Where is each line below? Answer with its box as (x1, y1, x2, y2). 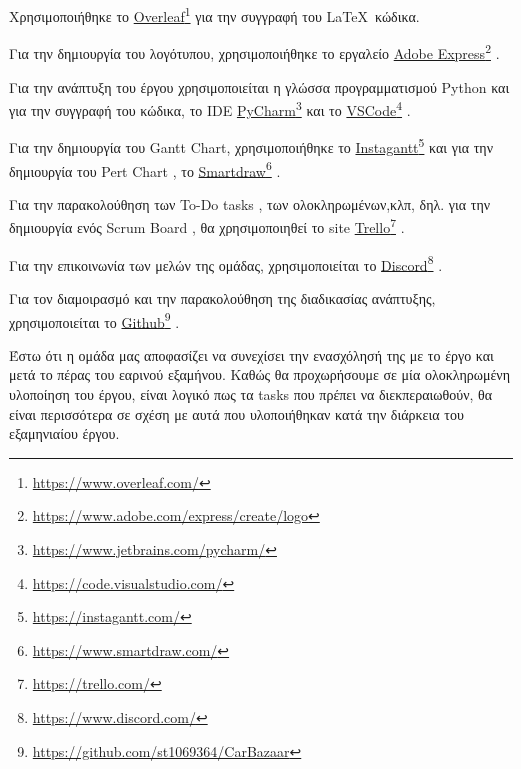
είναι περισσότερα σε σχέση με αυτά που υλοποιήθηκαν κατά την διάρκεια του (9, 403, 464, 424)
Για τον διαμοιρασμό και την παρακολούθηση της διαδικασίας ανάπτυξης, (9, 287, 436, 308)
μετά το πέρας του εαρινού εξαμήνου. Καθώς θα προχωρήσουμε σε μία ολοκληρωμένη (9, 364, 510, 385)
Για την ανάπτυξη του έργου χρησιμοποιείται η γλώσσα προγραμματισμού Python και (9, 76, 510, 97)
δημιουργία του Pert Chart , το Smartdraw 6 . (9, 157, 281, 181)
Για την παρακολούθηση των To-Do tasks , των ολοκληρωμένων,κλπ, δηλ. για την (9, 193, 491, 214)
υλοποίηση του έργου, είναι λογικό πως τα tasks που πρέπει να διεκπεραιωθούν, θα (9, 383, 493, 404)
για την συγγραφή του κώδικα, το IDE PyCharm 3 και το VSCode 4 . (9, 97, 411, 120)
